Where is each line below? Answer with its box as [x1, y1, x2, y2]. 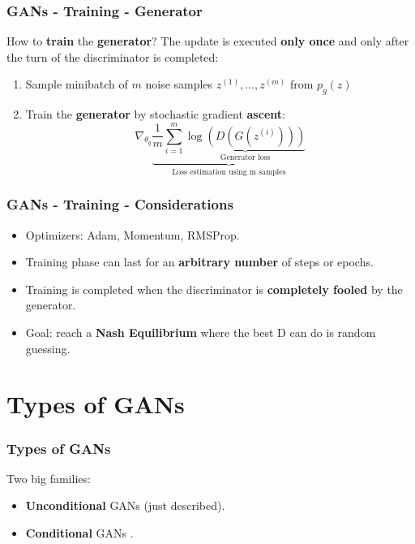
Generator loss [220, 153, 271, 162]
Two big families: [6, 469, 91, 486]
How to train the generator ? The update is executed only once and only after [6, 32, 409, 50]
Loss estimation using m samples [172, 167, 286, 176]
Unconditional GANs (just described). [25, 497, 225, 514]
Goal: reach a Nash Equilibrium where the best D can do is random [25, 324, 376, 341]
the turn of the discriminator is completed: [6, 48, 219, 65]
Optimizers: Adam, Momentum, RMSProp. [25, 226, 240, 243]
